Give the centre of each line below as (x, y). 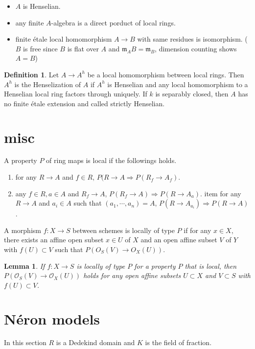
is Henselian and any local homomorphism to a (178, 84)
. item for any (221, 193)
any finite (30, 22)
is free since (40, 48)
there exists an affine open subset (54, 240)
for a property (155, 266)
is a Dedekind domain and (95, 342)
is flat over (83, 48)
